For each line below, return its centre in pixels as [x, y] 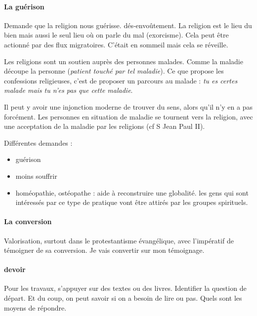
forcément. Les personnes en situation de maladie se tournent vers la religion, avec [128, 116]
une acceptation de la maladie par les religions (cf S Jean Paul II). [105, 126]
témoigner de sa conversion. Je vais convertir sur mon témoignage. [104, 250]
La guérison [24, 6]
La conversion [28, 221]
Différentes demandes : [38, 142]
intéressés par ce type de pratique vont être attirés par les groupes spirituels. [132, 202]
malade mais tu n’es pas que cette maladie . [68, 90]
